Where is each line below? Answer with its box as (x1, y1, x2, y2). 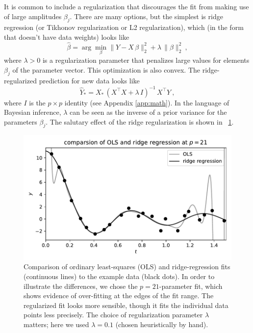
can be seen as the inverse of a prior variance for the (70, 107, 227, 117)
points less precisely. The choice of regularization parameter (24, 309, 203, 320)
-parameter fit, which (159, 281, 223, 291)
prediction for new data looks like (39, 76, 140, 86)
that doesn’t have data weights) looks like (4, 31, 129, 42)
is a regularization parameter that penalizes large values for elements (42, 55, 250, 65)
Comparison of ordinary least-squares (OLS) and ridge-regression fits (24, 261, 230, 272)
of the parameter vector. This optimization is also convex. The (12, 64, 201, 75)
